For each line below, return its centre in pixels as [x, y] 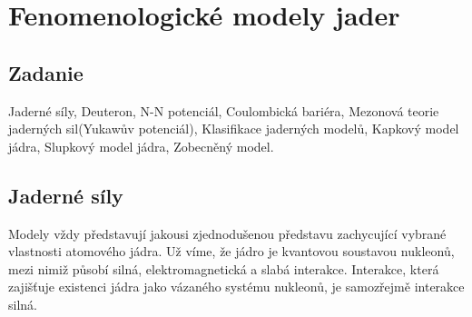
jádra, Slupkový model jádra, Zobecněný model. [141, 146]
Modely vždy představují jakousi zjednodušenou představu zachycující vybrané [227, 233]
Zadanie [46, 72]
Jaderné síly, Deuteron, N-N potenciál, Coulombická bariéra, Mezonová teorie [224, 110]
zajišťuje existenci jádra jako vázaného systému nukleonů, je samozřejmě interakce [236, 287]
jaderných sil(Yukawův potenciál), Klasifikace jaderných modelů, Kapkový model [234, 129]
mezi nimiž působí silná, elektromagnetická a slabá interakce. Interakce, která [224, 268]
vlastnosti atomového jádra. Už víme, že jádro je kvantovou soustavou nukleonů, [231, 251]
